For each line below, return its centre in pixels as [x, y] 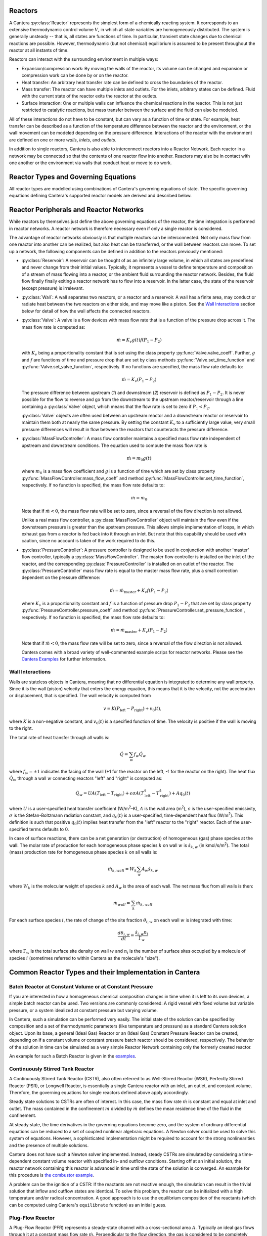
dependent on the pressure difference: [61, 577]
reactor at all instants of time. [39, 50]
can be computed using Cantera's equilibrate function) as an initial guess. [88, 1205]
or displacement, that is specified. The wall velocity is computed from [80, 696]
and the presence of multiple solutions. [49, 1145]
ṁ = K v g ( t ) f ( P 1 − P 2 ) [139, 340]
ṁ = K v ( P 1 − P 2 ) [139, 380]
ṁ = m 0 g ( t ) [139, 459]
